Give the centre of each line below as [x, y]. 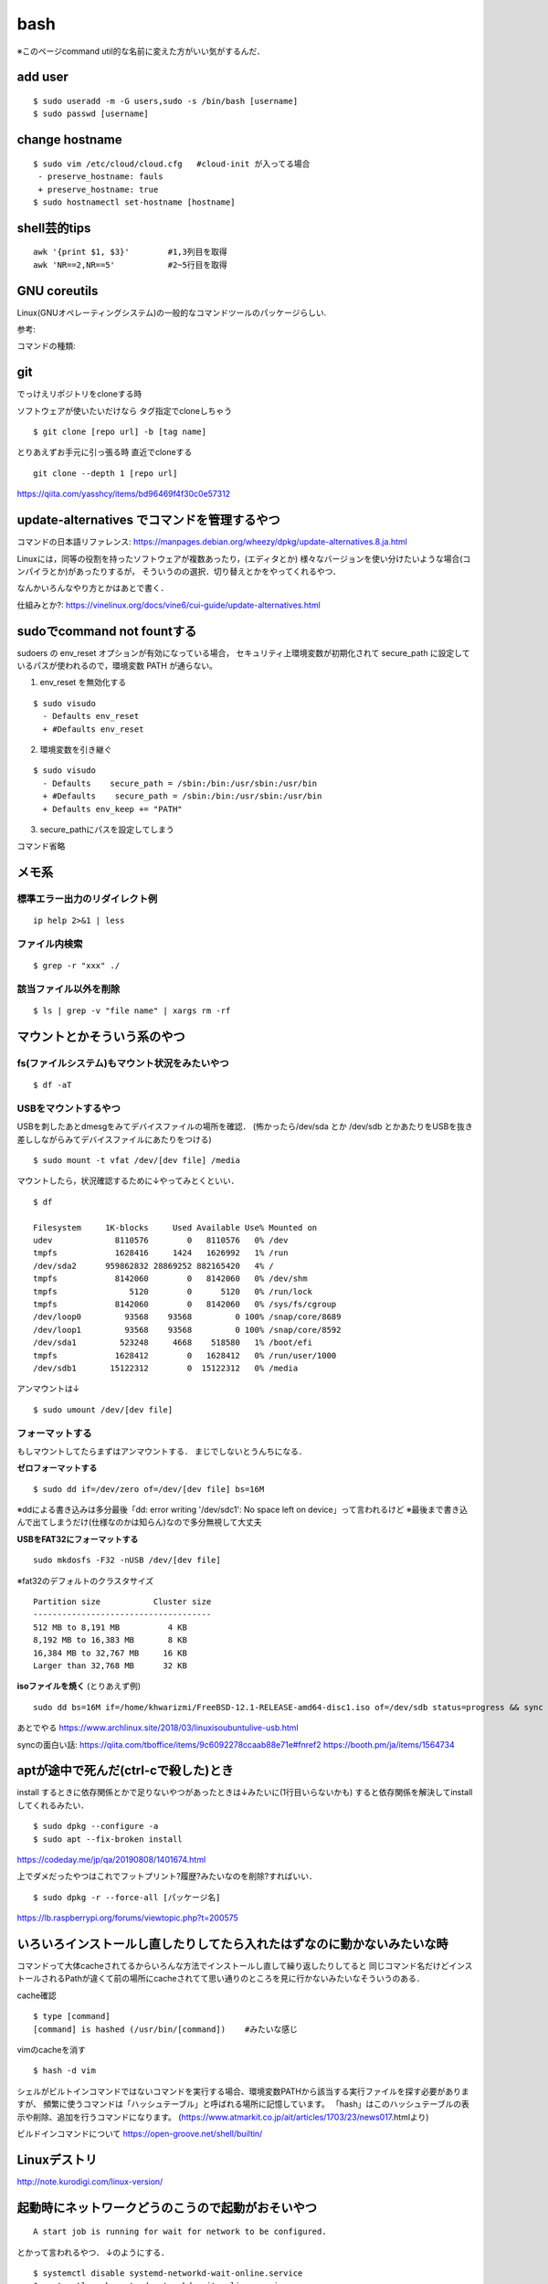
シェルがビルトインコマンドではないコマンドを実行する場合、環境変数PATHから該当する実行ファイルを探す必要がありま [243, 2091]
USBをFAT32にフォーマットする [78, 1539]
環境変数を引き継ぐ [76, 749]
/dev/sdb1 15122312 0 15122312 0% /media [166, 1368]
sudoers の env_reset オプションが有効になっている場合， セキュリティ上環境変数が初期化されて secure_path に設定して [243, 652]
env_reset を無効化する [83, 682]
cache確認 [37, 1995]
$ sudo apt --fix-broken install [108, 1839]
